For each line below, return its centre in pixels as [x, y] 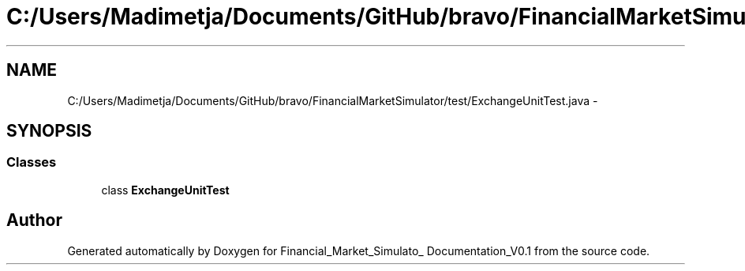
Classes [32, 162]
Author [34, 220]
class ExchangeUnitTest [165, 190]
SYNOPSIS [49, 131]
